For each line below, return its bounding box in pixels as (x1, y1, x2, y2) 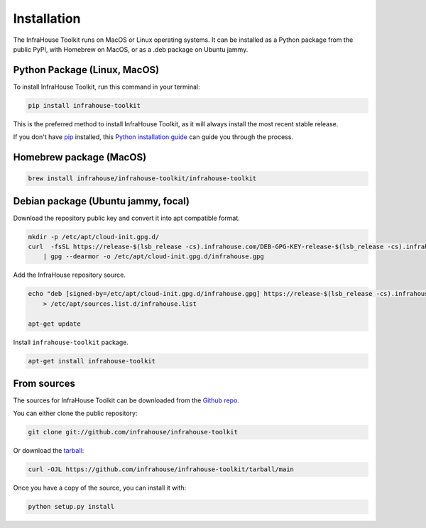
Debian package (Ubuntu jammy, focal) (13, 195, 190, 207)
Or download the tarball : (13, 446, 84, 455)
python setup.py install (28, 502, 115, 511)
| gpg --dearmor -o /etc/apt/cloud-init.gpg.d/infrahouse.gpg (43, 253, 264, 260)
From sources (13, 377, 76, 390)
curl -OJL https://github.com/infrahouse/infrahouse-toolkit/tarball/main (28, 466, 295, 473)
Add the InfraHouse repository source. (13, 270, 126, 280)
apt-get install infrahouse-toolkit (28, 357, 156, 365)
